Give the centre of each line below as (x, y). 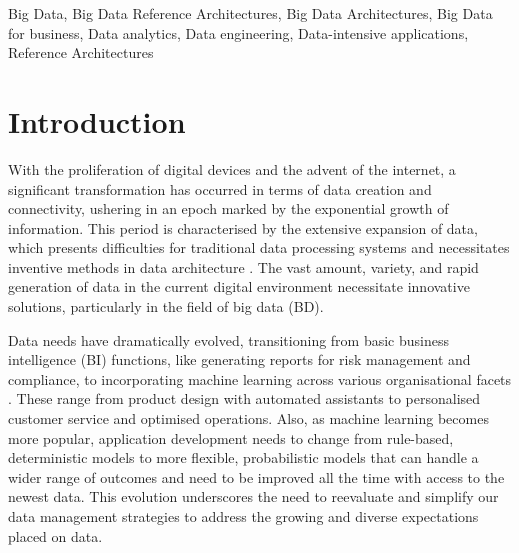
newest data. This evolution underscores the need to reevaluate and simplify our (253, 496)
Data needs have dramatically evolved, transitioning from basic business (228, 339)
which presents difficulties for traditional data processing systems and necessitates (259, 247)
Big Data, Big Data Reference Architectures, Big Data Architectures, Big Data (250, 13)
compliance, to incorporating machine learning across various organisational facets (260, 378)
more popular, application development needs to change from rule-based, (231, 437)
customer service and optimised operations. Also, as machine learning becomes (248, 418)
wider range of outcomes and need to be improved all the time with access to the (256, 476)
